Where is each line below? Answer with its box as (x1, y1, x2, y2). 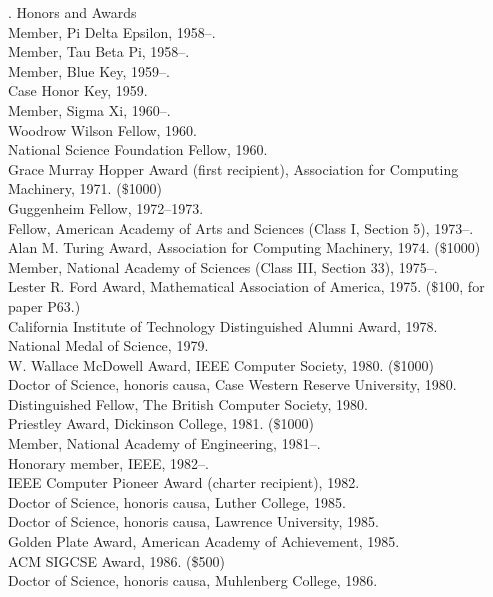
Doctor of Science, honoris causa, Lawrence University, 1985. (8, 511, 379, 532)
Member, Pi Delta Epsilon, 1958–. (8, 21, 216, 42)
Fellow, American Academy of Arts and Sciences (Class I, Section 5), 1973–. (8, 217, 474, 238)
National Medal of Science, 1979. (8, 335, 209, 356)
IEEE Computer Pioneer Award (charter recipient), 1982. (8, 472, 360, 493)
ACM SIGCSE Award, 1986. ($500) (8, 550, 225, 571)
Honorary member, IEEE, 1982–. (8, 452, 209, 473)
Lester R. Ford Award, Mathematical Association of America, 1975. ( (8, 276, 432, 297)
